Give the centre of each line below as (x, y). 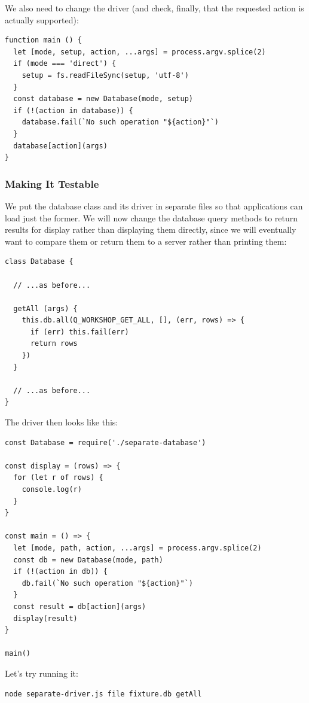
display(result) (45, 618)
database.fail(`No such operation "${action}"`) (120, 122)
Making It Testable (52, 183)
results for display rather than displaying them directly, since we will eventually (151, 229)
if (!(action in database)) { (73, 110)
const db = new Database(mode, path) (88, 560)
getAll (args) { (45, 308)
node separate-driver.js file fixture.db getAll (103, 694)
